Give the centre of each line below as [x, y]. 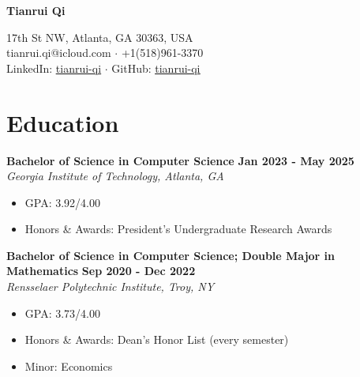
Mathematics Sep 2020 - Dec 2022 [101, 271]
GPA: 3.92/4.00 [62, 202]
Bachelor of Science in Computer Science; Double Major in [171, 255]
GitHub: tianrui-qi [156, 68]
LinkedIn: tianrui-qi [54, 68]
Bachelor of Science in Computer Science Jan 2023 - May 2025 [180, 160]
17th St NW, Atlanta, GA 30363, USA [100, 37]
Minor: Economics [69, 366]
